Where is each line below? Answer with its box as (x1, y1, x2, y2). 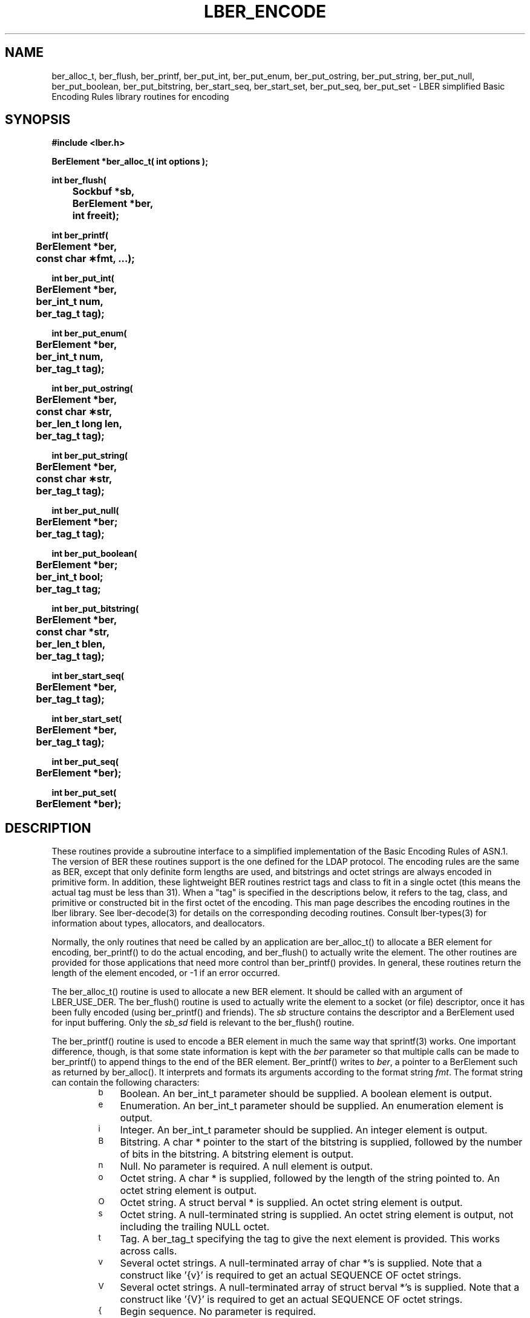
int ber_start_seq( (51, 670, 125, 681)
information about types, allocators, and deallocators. (51, 918, 265, 929)
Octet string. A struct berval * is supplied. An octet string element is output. (120, 1196, 463, 1209)
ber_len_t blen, (36, 638, 106, 651)
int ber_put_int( (51, 273, 114, 284)
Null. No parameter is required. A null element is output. (120, 1160, 373, 1173)
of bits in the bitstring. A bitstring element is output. (120, 1148, 354, 1161)
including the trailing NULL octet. (120, 1221, 270, 1233)
